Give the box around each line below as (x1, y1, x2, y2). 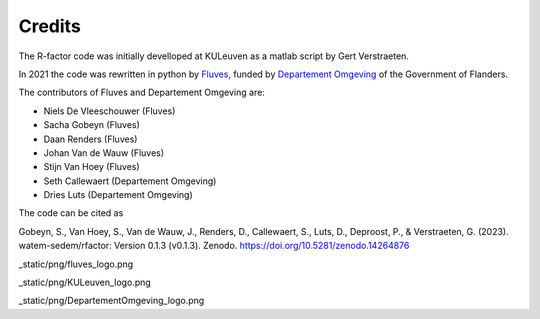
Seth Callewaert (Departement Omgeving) (43, 175, 217, 187)
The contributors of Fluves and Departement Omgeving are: (18, 86, 265, 99)
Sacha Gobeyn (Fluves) (43, 119, 140, 131)
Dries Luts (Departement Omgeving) (43, 189, 194, 201)
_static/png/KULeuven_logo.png (18, 276, 152, 289)
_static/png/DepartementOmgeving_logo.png (18, 295, 205, 307)
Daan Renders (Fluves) (43, 133, 138, 145)
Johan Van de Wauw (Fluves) (43, 146, 165, 159)
